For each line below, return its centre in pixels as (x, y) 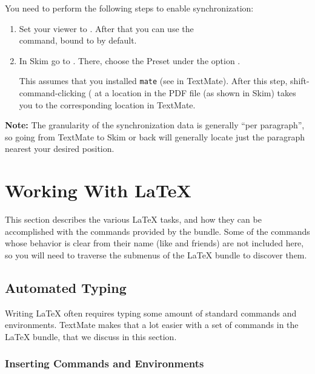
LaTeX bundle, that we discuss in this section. (91, 336)
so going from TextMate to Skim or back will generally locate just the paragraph (155, 136)
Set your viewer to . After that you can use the (106, 28)
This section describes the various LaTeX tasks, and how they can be (133, 219)
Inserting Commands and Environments (104, 363)
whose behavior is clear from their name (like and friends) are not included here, (154, 243)
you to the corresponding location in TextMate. (107, 104)
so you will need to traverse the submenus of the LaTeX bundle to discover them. (156, 254)
